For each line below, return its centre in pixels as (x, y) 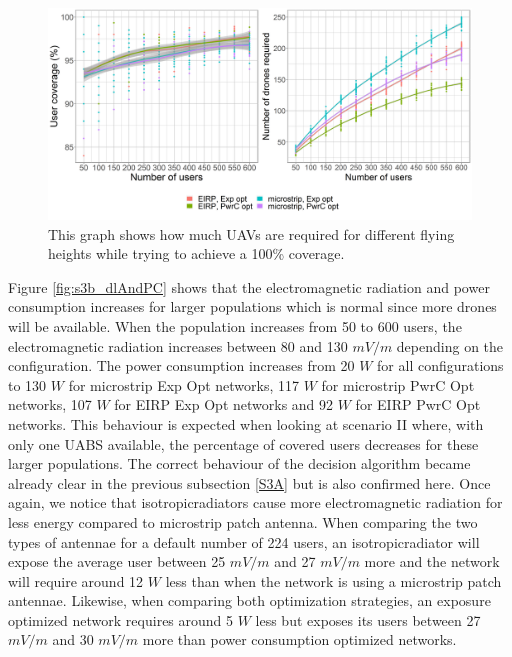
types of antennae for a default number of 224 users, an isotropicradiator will (244, 541)
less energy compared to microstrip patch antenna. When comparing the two (243, 521)
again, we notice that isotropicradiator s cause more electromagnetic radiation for (255, 502)
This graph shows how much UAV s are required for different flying (251, 233)
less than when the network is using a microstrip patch (333, 580)
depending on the (450, 345)
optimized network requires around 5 (121, 619)
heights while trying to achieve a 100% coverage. (196, 253)
